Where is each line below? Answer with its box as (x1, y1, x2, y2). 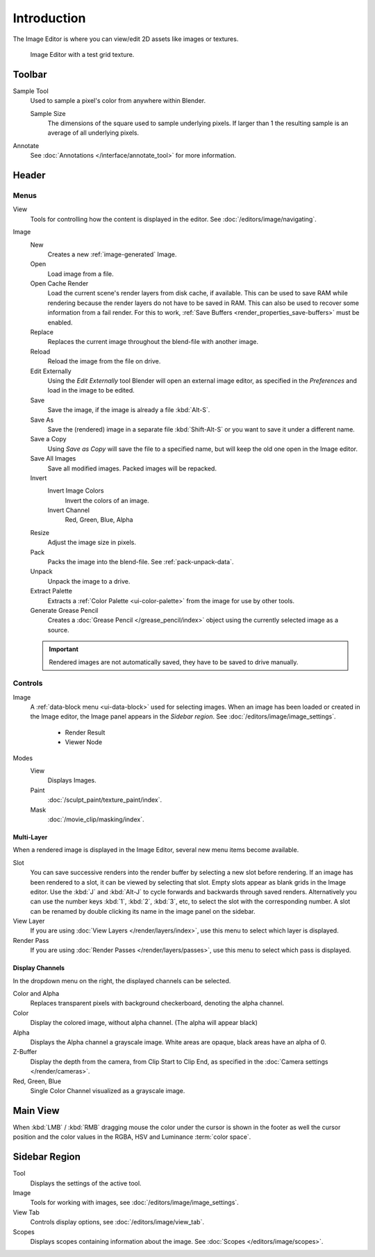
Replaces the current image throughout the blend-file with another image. (47, 338, 258, 346)
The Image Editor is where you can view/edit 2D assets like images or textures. (12, 35, 239, 43)
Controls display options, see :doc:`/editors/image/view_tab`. (30, 1218, 205, 1226)
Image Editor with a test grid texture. (30, 50, 135, 58)
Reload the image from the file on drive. (47, 357, 161, 365)
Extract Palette (30, 587, 73, 595)
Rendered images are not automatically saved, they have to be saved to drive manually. (49, 657, 299, 666)
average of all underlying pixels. (47, 129, 139, 137)
